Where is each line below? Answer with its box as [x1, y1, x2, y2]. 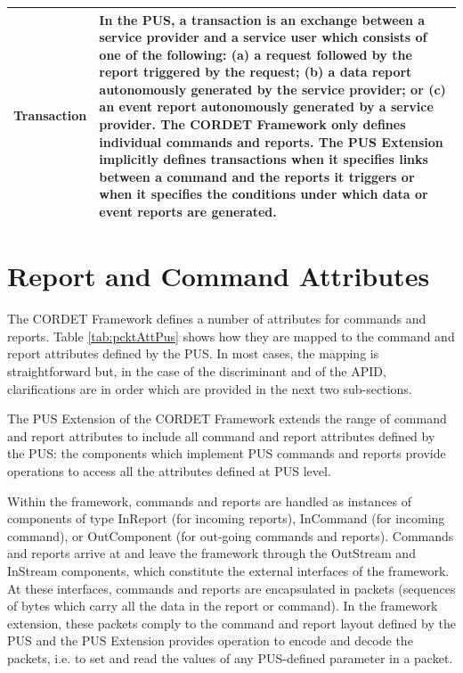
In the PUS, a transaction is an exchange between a [99, 10, 426, 29]
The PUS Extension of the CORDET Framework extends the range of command [7, 409, 447, 428]
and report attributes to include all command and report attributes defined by [7, 426, 435, 445]
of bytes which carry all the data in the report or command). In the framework [7, 596, 438, 615]
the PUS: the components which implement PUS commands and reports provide [7, 444, 446, 463]
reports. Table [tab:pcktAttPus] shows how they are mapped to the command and [7, 326, 455, 345]
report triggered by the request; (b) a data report [99, 62, 412, 81]
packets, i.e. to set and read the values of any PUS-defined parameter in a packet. [7, 648, 453, 667]
